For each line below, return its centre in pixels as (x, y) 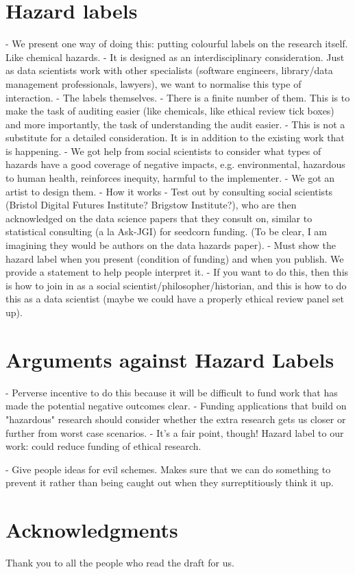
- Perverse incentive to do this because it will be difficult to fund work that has (172, 392)
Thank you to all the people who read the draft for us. (120, 562)
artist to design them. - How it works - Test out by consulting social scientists (169, 191)
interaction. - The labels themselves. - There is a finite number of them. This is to (178, 97)
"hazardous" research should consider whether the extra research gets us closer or (176, 419)
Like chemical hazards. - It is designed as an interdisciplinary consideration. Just (175, 57)
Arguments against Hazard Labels (170, 359)
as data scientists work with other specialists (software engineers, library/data (169, 70)
